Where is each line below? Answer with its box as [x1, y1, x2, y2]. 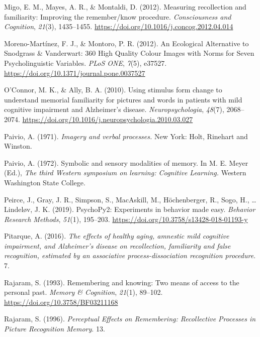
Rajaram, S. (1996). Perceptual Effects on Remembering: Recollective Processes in [4, 313, 256, 324]
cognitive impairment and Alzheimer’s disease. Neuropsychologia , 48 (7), [4, 104, 224, 115]
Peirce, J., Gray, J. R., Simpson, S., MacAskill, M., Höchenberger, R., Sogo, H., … [4, 194, 256, 204]
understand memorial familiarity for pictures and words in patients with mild [4, 94, 242, 104]
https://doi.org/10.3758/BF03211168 [4, 296, 118, 307]
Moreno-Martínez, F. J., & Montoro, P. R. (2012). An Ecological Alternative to [4, 38, 249, 48]
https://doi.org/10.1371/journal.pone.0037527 [4, 67, 145, 78]
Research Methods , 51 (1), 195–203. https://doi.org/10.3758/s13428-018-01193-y [4, 213, 248, 224]
